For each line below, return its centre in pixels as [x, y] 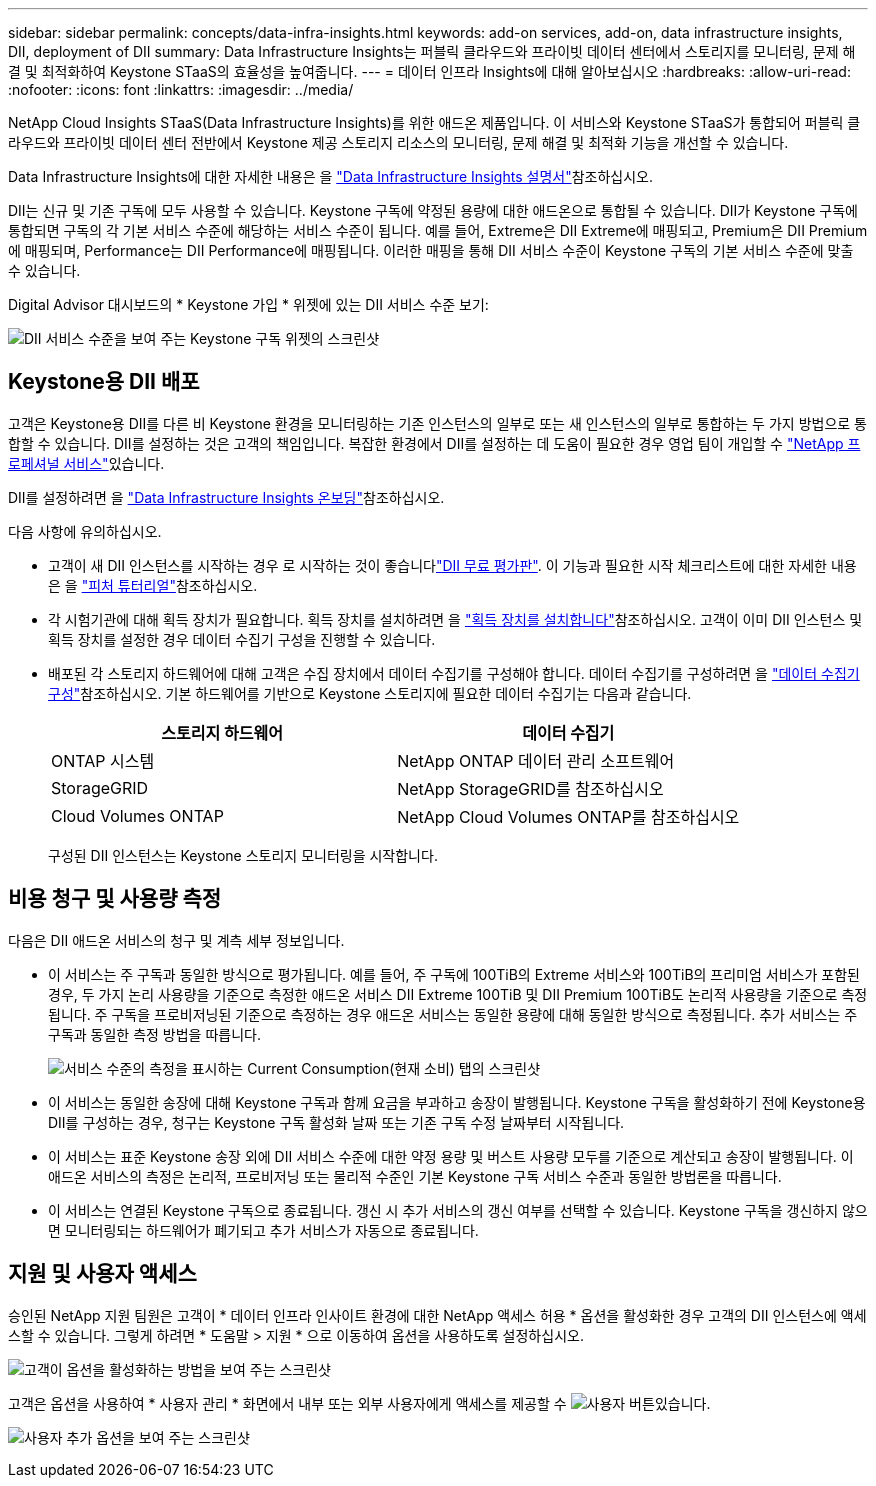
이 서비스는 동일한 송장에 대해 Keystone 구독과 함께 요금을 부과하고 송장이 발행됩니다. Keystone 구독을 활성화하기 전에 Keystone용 [457, 1102]
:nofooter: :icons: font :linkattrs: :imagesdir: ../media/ [181, 89]
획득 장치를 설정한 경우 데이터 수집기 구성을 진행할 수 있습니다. [242, 639]
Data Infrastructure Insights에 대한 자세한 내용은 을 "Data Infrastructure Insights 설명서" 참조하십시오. [330, 176]
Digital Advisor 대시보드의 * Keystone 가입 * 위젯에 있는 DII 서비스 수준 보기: [248, 304]
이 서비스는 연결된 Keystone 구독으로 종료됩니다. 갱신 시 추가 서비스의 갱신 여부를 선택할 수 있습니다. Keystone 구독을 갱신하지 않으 [458, 1210]
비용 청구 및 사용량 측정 [115, 899]
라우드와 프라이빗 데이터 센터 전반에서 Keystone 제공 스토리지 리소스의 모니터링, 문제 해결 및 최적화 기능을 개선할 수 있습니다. [398, 142]
